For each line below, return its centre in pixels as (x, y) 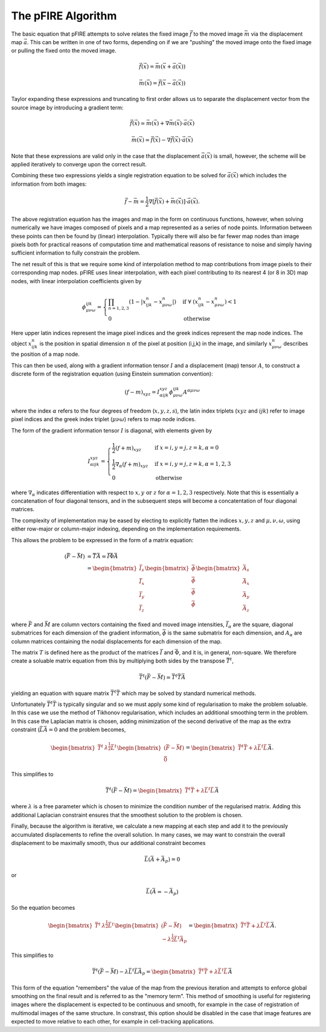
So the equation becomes (43, 907)
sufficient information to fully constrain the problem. (76, 253)
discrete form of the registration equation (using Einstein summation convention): (112, 374)
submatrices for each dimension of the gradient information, (86, 633)
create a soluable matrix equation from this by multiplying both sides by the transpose (118, 661)
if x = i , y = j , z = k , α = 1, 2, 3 (193, 464)
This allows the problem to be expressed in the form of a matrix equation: (102, 540)
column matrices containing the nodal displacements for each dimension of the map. (117, 641)
